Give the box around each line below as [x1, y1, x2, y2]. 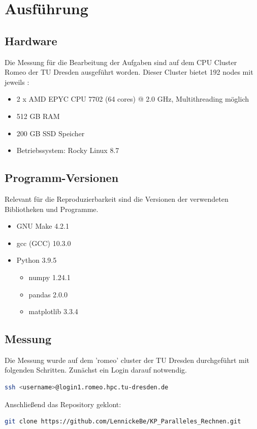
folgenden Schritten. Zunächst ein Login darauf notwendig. [5, 364, 187, 375]
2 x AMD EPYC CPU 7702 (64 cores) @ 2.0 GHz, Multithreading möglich [16, 94, 249, 104]
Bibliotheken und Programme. [5, 203, 99, 214]
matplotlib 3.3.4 [28, 306, 78, 317]
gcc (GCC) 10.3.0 [16, 237, 71, 248]
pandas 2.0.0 [28, 289, 68, 299]
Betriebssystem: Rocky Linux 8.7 [16, 145, 119, 156]
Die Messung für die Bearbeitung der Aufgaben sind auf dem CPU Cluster [5, 56, 237, 67]
